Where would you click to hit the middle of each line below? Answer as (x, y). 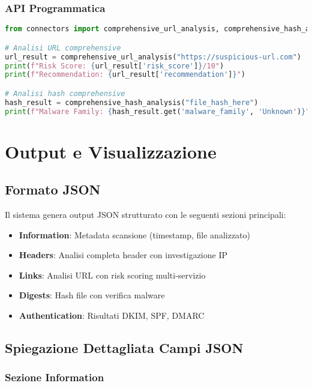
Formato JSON (53, 189)
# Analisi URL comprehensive (63, 48)
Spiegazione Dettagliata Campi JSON (124, 348)
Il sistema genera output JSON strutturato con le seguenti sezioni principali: (145, 215)
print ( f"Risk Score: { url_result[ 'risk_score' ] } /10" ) (115, 66)
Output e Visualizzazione (111, 151)
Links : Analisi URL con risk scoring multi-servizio (112, 275)
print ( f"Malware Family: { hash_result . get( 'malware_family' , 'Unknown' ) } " (157, 111)
